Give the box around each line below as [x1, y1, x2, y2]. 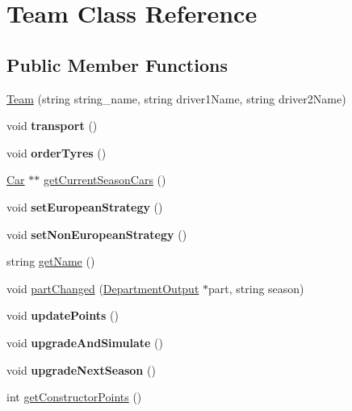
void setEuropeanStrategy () [6, 198, 163, 215]
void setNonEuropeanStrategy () [6, 225, 187, 242]
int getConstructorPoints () [6, 388, 142, 405]
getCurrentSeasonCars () [43, 171, 166, 188]
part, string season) [208, 279, 304, 296]
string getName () [6, 253, 95, 270]
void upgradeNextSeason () [6, 361, 156, 378]
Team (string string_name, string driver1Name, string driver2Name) [6, 90, 346, 107]
